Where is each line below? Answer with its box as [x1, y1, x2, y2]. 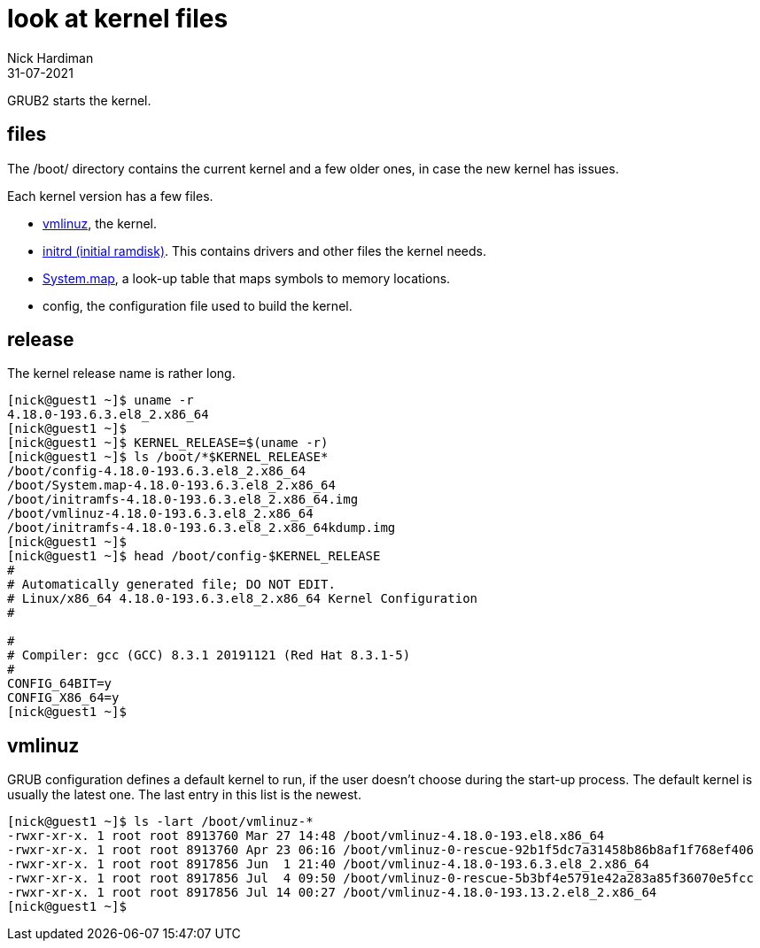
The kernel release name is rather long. [7, 366, 236, 382]
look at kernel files [7, 4, 229, 34]
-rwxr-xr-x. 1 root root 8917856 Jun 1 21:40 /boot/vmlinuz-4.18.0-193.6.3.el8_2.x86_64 [7, 857, 649, 872]
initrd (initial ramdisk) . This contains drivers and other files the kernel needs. [43, 243, 486, 258]
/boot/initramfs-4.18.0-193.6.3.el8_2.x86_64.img [7, 492, 359, 507]
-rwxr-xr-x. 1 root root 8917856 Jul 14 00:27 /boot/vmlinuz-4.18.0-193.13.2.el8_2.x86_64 [7, 885, 657, 900]
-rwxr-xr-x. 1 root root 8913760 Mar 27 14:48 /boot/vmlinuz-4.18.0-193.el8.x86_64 [7, 829, 605, 844]
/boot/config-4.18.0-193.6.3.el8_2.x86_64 [7, 464, 306, 479]
